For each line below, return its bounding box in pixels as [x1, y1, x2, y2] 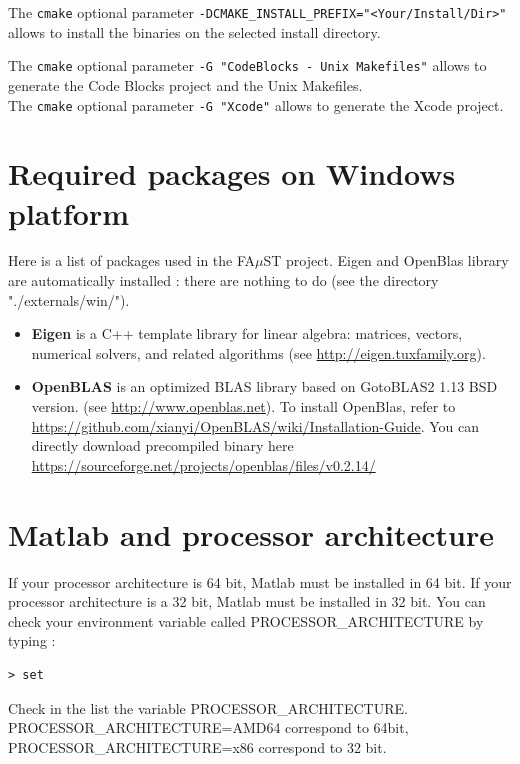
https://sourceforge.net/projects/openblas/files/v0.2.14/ [31, 454, 376, 475]
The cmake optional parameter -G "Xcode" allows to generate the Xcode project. [8, 94, 504, 115]
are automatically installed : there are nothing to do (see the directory [8, 270, 439, 291]
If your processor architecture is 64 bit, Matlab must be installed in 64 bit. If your [8, 571, 512, 592]
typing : [8, 630, 56, 651]
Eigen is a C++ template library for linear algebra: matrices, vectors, [31, 323, 463, 344]
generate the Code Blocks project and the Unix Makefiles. [8, 74, 363, 95]
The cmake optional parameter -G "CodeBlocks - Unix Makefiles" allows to [8, 55, 487, 76]
